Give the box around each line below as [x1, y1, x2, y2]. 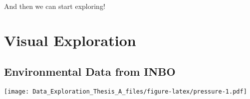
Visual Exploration [4, 30, 136, 50]
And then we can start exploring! [4, 1, 105, 11]
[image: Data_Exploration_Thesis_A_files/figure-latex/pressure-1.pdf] [4, 88, 247, 96]
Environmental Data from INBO [4, 64, 176, 79]
